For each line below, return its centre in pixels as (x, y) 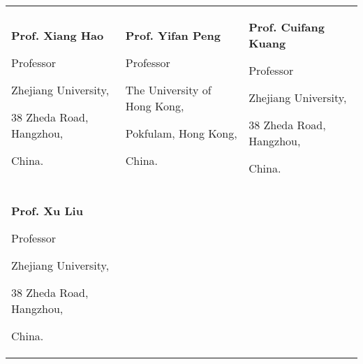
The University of (168, 89)
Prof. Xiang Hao (58, 35)
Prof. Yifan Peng (173, 35)
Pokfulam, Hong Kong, (181, 133)
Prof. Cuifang (287, 27)
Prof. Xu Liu (47, 211)
